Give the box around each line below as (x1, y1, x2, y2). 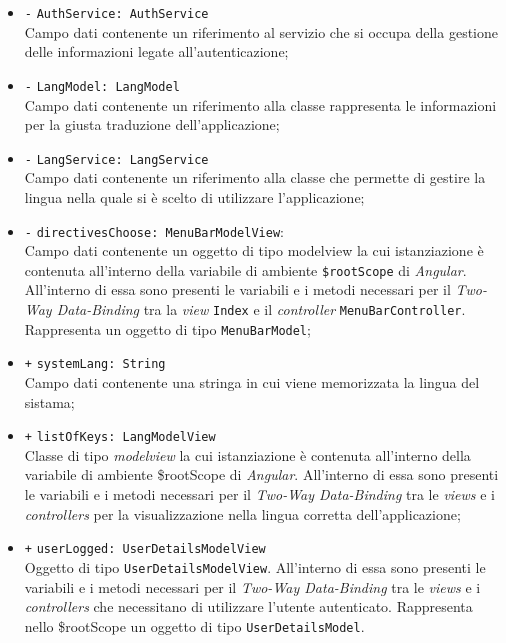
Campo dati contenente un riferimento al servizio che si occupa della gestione (24, 21, 498, 42)
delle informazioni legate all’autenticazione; (24, 41, 289, 62)
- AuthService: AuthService (24, 7, 209, 21)
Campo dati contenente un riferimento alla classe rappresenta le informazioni (24, 94, 497, 115)
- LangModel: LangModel (24, 79, 180, 94)
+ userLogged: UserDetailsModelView (24, 542, 266, 557)
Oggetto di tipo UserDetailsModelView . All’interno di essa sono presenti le (24, 556, 486, 577)
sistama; (24, 391, 75, 412)
